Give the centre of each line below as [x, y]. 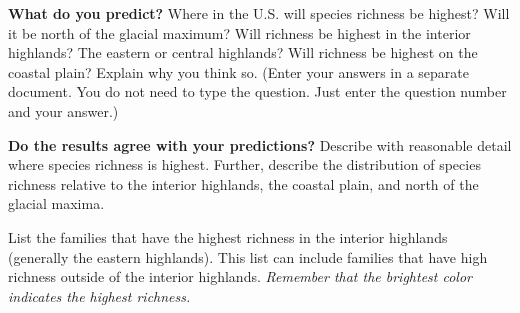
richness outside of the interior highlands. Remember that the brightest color [240, 276]
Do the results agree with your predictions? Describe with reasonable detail [260, 144]
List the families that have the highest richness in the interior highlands [228, 236]
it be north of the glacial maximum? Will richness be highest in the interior [239, 32]
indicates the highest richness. [99, 295]
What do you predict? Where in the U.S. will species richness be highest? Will [259, 13]
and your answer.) [63, 110]
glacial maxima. [56, 203]
